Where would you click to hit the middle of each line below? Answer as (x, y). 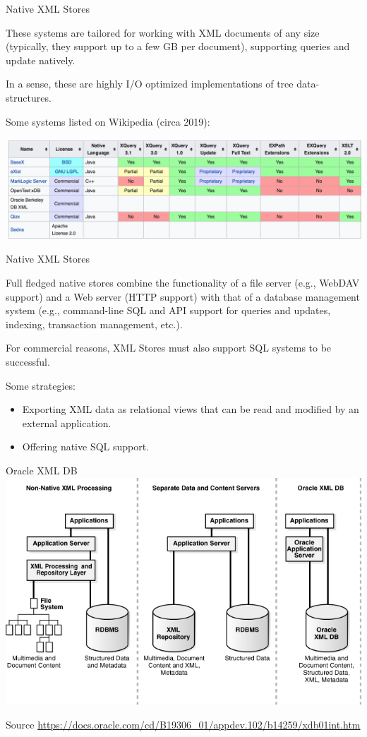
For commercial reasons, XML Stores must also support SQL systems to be (169, 348)
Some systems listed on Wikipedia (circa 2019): (108, 121)
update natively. (41, 60)
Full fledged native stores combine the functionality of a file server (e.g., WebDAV (183, 283)
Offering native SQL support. (86, 447)
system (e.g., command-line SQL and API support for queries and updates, (168, 310)
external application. (67, 423)
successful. (28, 362)
